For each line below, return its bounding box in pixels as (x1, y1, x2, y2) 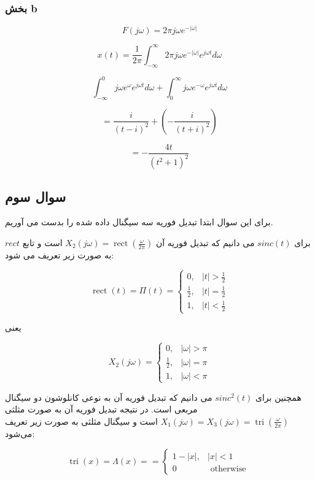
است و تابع (22, 236, 63, 249)
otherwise (210, 464, 246, 473)
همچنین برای (255, 390, 301, 403)
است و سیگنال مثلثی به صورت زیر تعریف (5, 414, 158, 427)
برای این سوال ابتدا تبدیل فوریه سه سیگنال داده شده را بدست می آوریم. (5, 215, 273, 228)
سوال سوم (5, 187, 66, 206)
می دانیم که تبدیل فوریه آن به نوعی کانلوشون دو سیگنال (5, 390, 212, 403)
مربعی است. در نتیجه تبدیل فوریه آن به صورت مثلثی (5, 403, 198, 416)
